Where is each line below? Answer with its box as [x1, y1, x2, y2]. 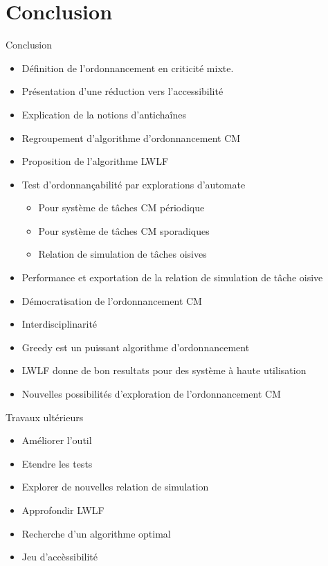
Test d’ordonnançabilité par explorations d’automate [21, 177, 246, 191]
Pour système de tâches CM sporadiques [38, 223, 210, 238]
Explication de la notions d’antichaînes [21, 107, 187, 121]
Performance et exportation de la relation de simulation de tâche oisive [21, 270, 323, 285]
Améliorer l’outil [21, 433, 92, 448]
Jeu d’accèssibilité [21, 549, 98, 564]
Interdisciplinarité [21, 317, 98, 331]
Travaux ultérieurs [6, 409, 84, 424]
